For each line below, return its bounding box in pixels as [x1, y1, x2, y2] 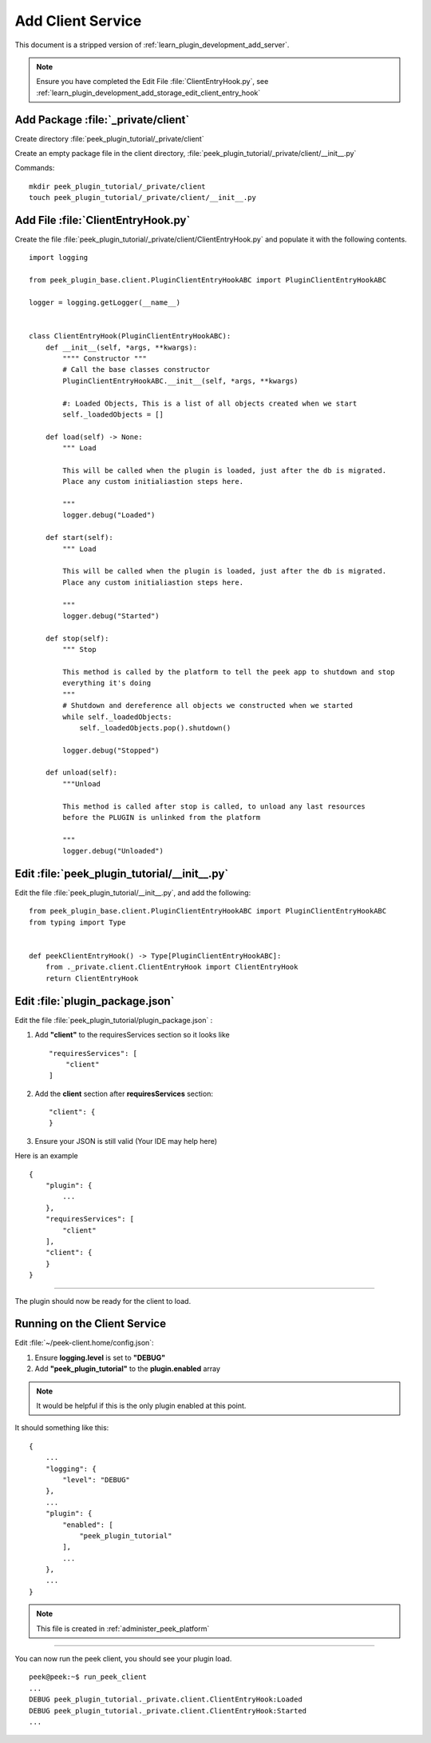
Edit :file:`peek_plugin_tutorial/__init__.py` [14, 867, 229, 880]
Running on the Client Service [14, 1317, 167, 1331]
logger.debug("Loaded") [62, 510, 156, 520]
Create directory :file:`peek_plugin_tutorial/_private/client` [14, 134, 204, 143]
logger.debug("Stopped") [62, 746, 160, 755]
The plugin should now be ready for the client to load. [14, 1296, 192, 1305]
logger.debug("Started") [62, 611, 160, 620]
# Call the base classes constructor [62, 365, 211, 374]
